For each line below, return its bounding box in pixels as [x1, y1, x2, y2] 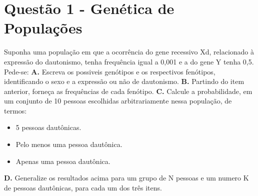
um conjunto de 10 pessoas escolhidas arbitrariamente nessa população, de [4, 95, 232, 106]
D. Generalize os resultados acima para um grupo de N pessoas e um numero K [4, 172, 249, 183]
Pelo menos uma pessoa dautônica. [15, 139, 122, 149]
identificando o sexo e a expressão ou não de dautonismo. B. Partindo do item [4, 76, 244, 86]
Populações [4, 17, 82, 38]
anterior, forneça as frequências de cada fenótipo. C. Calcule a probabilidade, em [4, 85, 252, 96]
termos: [4, 105, 27, 115]
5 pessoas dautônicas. [15, 122, 81, 132]
